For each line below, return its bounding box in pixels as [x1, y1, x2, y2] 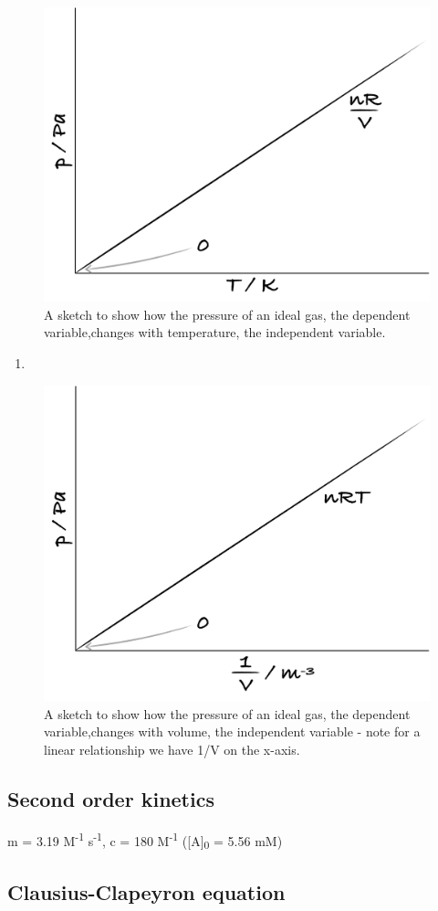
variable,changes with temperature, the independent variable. [44, 323, 386, 342]
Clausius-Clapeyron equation [7, 878, 286, 906]
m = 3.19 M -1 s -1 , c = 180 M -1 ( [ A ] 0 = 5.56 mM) [7, 828, 283, 853]
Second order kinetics [7, 785, 214, 813]
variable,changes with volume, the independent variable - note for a [44, 722, 421, 741]
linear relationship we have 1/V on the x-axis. [44, 740, 300, 759]
